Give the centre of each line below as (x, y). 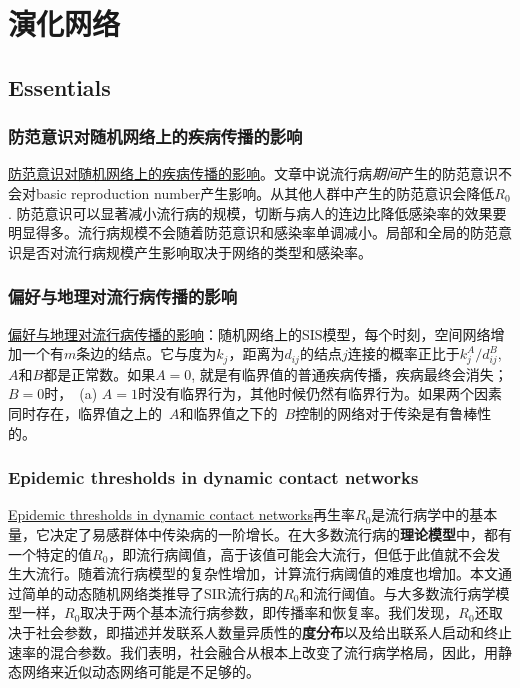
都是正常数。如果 (99, 373)
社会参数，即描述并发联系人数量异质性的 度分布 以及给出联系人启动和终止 (273, 632)
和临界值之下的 (228, 413)
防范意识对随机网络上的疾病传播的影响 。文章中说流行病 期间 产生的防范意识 (253, 173)
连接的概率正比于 (403, 353)
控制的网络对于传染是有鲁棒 (386, 413)
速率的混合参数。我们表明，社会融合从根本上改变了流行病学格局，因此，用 (253, 651)
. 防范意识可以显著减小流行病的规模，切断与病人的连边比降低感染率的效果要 (257, 212)
